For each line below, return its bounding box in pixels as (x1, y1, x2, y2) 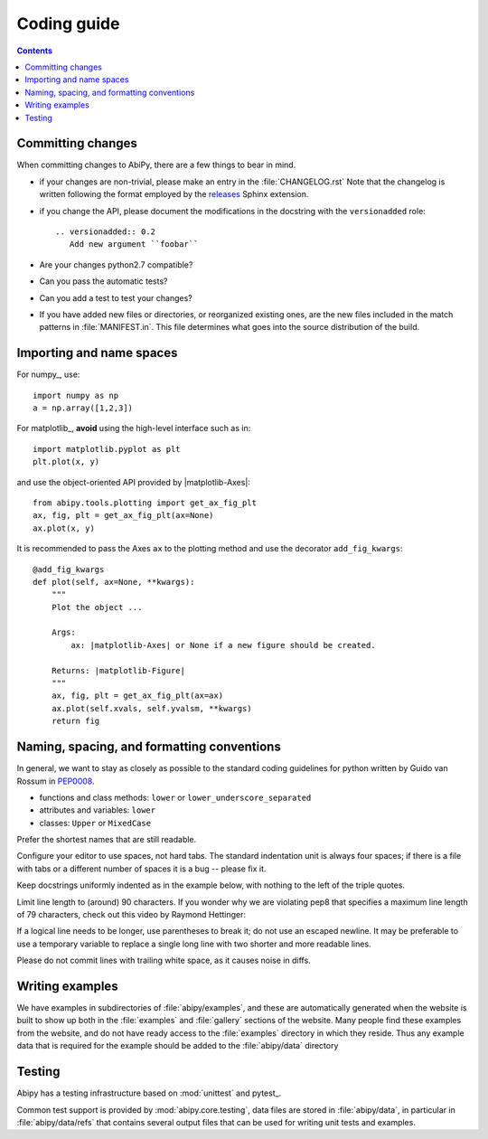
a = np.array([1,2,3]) (33, 403, 134, 413)
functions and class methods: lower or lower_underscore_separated (39, 792, 312, 803)
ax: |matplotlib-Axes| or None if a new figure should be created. (70, 640, 376, 650)
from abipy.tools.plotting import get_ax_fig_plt (33, 497, 258, 508)
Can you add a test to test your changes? (39, 292, 193, 303)
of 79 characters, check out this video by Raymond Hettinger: (16, 909, 247, 920)
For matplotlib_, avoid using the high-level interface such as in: (16, 423, 251, 434)
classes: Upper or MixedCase (39, 817, 152, 828)
